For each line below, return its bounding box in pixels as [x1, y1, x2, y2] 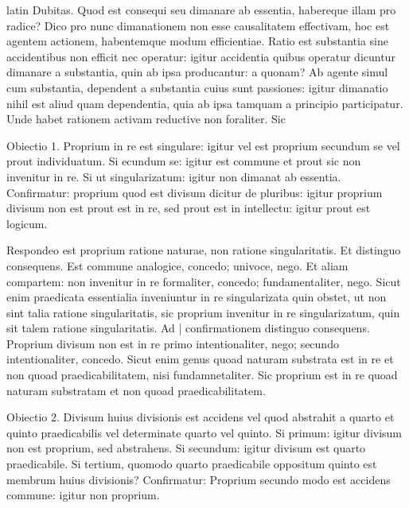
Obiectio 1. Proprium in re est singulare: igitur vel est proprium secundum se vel [6, 137, 400, 153]
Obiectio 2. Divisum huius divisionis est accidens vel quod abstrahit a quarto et [6, 409, 395, 425]
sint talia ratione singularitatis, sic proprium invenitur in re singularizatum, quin [6, 304, 400, 320]
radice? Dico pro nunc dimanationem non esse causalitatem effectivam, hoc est [6, 17, 390, 33]
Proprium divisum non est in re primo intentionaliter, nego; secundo [6, 335, 339, 351]
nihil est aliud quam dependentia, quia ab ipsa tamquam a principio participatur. [6, 95, 403, 111]
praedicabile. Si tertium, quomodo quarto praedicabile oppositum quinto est [6, 456, 377, 472]
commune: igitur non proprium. [6, 487, 160, 503]
